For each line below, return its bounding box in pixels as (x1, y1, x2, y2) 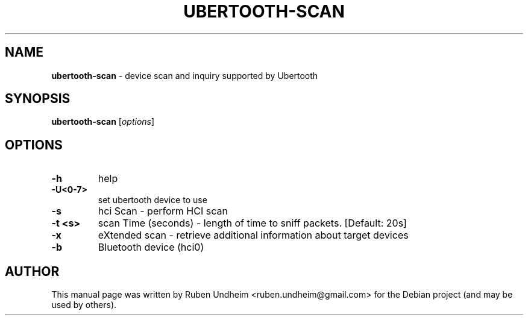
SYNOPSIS (5, 91, 71, 107)
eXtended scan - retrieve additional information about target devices (98, 229, 409, 242)
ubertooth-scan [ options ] (51, 116, 155, 127)
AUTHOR (5, 263, 60, 279)
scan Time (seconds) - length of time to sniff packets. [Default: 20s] (98, 217, 407, 230)
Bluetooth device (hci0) (98, 241, 204, 254)
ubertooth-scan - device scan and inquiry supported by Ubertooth (51, 70, 318, 81)
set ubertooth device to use (98, 195, 207, 205)
